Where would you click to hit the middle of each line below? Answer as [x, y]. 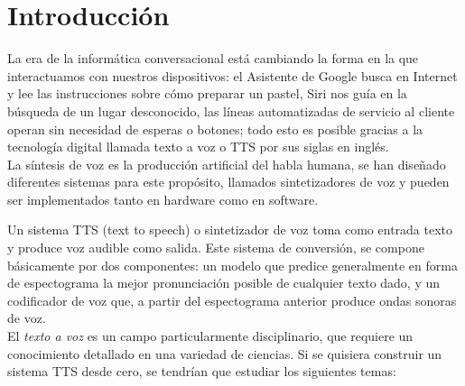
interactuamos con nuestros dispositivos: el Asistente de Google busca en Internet [232, 75]
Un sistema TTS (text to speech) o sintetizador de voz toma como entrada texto [230, 230]
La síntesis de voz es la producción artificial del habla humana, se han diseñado [227, 164]
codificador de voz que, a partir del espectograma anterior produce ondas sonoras [232, 300]
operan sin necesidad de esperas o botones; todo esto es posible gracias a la [215, 129]
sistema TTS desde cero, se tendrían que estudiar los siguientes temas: [202, 371]
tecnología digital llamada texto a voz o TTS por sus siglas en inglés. [198, 147]
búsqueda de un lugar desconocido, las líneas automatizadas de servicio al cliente [231, 110]
